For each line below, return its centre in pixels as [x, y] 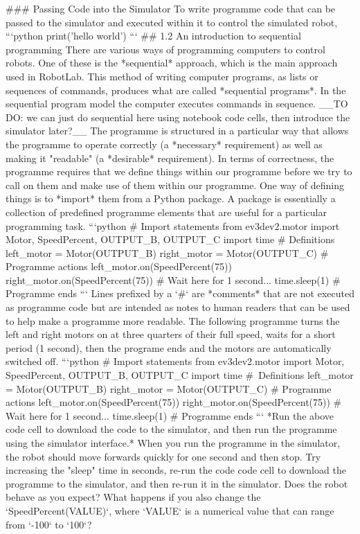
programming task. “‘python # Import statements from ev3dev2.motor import [173, 225]
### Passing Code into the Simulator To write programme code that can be [171, 8]
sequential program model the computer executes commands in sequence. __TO [177, 104]
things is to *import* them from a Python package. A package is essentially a [171, 198]
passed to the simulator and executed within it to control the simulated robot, [172, 22]
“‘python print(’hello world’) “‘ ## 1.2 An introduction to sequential [153, 36]
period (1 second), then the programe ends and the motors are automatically [169, 347]
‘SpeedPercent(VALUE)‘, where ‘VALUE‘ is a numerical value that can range [170, 510]
